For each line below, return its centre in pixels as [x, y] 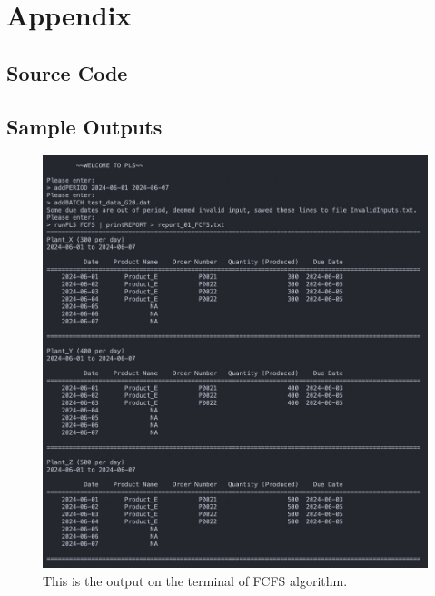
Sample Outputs [84, 126]
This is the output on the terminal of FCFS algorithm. [195, 580]
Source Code [67, 72]
